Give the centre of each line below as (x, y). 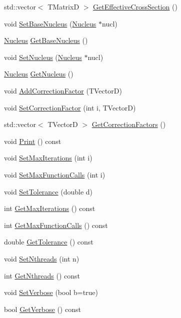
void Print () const (33, 141)
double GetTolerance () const (49, 242)
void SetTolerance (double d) (48, 191)
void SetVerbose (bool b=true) (51, 292)
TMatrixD (63, 6)
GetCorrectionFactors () (129, 124)
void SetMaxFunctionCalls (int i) (55, 174)
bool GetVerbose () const (42, 309)
